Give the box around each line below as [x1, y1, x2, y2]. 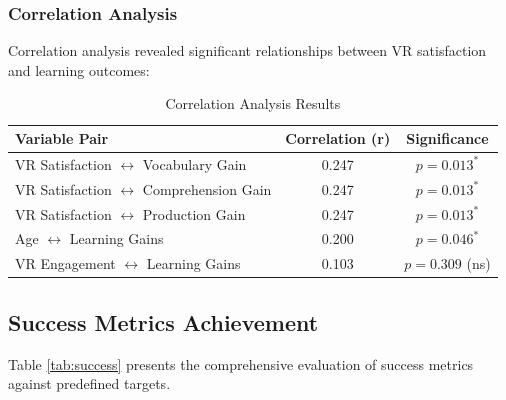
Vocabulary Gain [142, 153, 247, 174]
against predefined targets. [8, 373, 171, 394]
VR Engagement [15, 253, 116, 274]
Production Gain [142, 203, 246, 224]
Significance [406, 128, 489, 148]
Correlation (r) [285, 128, 391, 148]
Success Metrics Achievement [8, 306, 319, 337]
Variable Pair [15, 128, 109, 148]
